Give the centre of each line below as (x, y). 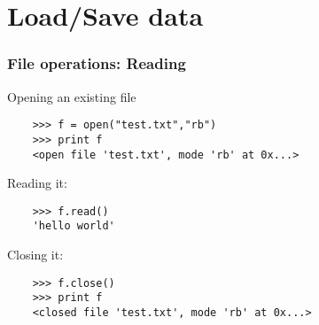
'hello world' (74, 226)
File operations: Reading (97, 63)
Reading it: (37, 183)
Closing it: (35, 255)
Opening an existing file (72, 96)
